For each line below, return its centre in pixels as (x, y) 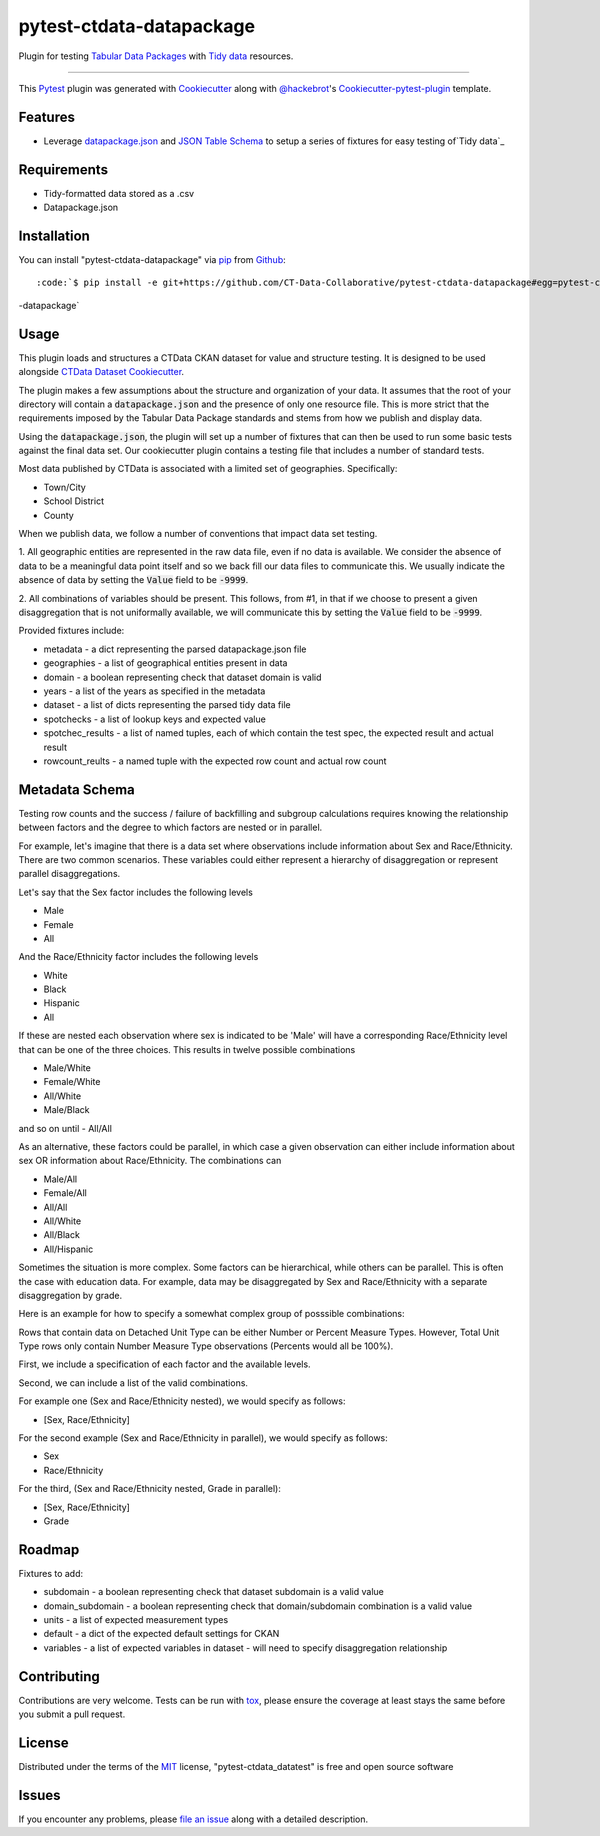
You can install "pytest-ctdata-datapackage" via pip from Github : (152, 260)
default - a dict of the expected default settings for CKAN (161, 1634)
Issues (39, 1795)
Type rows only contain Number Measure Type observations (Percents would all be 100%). (206, 1346)
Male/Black (66, 1110)
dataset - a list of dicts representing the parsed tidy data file (167, 705)
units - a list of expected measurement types (136, 1620)
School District (74, 501)
